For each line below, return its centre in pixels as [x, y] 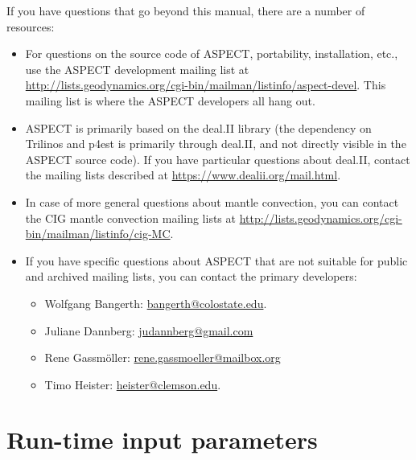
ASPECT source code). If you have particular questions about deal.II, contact [218, 159]
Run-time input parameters [162, 439]
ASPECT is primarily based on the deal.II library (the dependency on [198, 127]
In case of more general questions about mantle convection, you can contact [212, 201]
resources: [31, 26]
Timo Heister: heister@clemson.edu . [133, 384]
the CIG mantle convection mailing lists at [130, 218]
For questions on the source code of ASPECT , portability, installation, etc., [212, 53]
